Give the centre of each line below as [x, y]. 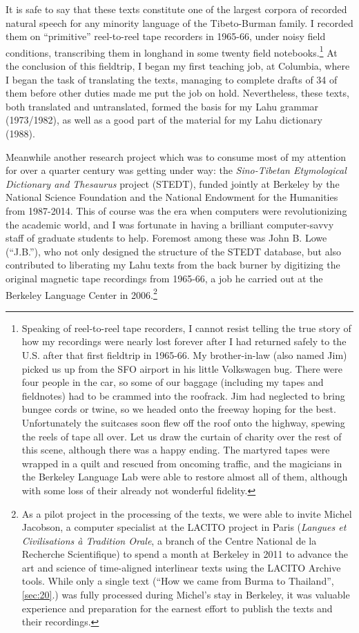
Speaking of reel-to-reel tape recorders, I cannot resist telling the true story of [186, 328]
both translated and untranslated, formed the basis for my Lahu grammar [162, 106]
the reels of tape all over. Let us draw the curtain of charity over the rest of [182, 436]
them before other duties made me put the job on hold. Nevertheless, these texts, [177, 93]
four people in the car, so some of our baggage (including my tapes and [173, 382]
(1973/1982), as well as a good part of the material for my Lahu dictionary [164, 120]
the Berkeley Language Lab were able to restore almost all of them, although [185, 477]
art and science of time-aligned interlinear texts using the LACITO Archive [181, 567]
